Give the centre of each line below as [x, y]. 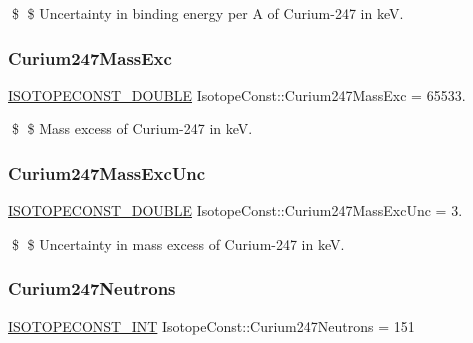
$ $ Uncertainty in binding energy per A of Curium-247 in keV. [207, 13]
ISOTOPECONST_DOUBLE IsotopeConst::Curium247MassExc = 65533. [237, 94]
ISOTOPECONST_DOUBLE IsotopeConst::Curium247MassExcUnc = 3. [235, 210]
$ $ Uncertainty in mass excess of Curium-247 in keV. [178, 243]
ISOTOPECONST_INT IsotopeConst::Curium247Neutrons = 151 [211, 325]
